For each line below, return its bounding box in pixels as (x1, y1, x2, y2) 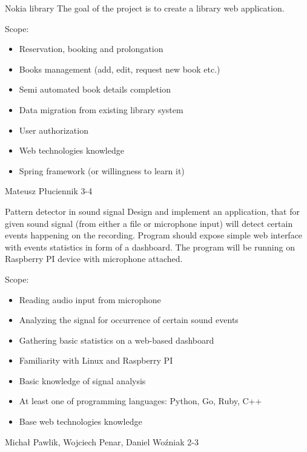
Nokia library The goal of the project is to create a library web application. (5, 2, 285, 14)
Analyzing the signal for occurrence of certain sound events (19, 313, 239, 326)
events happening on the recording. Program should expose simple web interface (5, 229, 303, 241)
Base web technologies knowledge (19, 415, 142, 428)
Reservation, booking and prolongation (19, 42, 163, 55)
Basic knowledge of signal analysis (19, 374, 146, 387)
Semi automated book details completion (19, 83, 171, 96)
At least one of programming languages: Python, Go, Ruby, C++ (19, 395, 262, 407)
